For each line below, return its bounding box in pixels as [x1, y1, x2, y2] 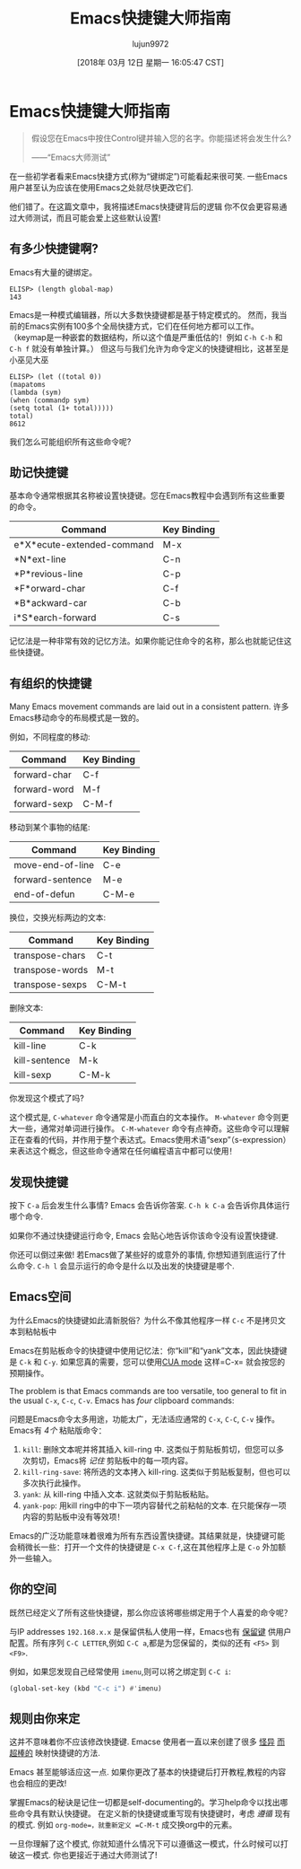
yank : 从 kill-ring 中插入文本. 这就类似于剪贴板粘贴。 [21, 1488, 214, 1499]
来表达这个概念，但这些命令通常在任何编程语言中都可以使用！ [9, 1145, 237, 1156]
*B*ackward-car [13, 597, 88, 610]
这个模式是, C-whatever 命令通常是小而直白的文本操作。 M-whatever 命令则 [9, 1112, 281, 1123]
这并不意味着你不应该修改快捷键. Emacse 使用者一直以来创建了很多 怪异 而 [9, 1736, 285, 1747]
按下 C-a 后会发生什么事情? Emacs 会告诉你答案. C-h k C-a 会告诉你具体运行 [9, 1199, 290, 1210]
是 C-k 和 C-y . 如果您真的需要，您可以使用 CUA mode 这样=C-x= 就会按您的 [9, 1356, 286, 1367]
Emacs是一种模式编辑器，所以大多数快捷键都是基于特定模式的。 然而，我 [9, 309, 279, 320]
